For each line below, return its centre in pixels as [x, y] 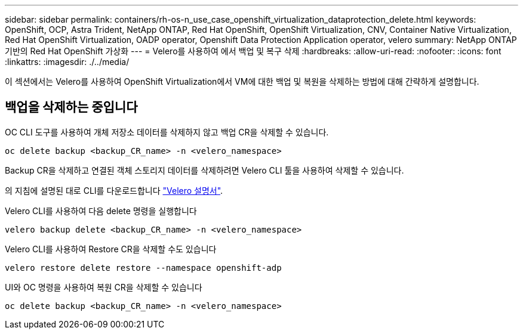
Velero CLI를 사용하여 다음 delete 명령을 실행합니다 [101, 211]
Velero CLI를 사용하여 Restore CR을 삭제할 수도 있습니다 [111, 249]
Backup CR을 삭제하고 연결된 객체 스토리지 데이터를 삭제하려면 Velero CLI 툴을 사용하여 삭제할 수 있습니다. [204, 170]
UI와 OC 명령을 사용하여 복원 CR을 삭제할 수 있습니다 [104, 287]
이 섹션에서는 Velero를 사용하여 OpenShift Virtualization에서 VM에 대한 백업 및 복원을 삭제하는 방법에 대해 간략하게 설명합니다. [242, 81]
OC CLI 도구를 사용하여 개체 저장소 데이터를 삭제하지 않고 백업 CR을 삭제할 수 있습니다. [167, 132]
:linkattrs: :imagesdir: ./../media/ [67, 62]
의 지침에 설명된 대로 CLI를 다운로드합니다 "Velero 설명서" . [114, 190]
